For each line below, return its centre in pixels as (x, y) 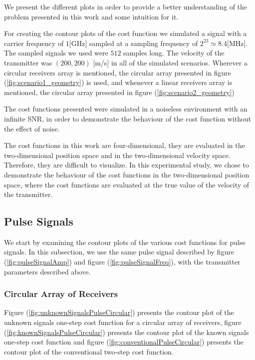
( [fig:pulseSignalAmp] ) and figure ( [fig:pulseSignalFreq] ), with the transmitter (122, 262)
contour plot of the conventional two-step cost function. (89, 351)
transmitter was (28, 62)
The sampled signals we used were (56, 53)
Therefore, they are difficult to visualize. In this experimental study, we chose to (127, 165)
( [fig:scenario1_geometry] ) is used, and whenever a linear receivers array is (118, 82)
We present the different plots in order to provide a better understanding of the (126, 6)
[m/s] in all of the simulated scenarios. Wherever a (170, 62)
